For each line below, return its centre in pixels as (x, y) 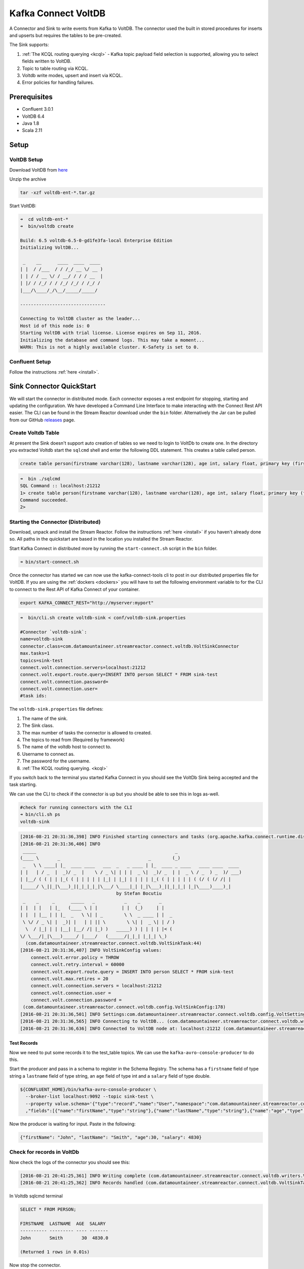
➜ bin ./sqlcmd (40, 479)
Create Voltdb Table (34, 433)
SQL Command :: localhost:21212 (60, 486)
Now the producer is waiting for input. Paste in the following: (73, 1124)
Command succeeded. (44, 500)
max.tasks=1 (35, 653)
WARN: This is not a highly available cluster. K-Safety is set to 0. (110, 347)
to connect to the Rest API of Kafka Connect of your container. (74, 589)
